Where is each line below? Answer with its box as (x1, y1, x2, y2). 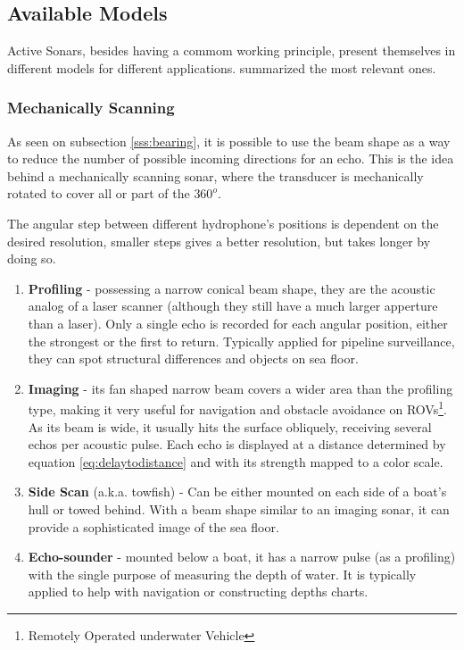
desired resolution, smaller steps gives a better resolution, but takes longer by (7, 231, 431, 250)
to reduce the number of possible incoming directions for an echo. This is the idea (7, 149, 454, 168)
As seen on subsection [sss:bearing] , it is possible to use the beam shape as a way (7, 131, 451, 150)
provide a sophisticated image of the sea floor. (28, 517, 279, 536)
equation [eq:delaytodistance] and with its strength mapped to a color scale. (28, 452, 443, 471)
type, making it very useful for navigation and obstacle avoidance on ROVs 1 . (28, 397, 447, 418)
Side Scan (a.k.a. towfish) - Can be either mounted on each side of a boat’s (28, 482, 447, 501)
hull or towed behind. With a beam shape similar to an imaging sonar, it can (28, 499, 450, 518)
